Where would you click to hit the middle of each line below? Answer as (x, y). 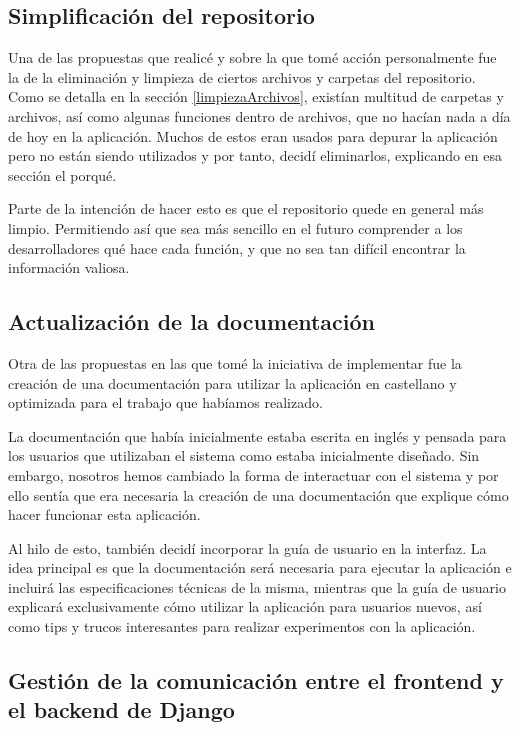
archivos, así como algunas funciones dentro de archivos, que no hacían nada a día (259, 115)
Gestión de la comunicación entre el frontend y (256, 680)
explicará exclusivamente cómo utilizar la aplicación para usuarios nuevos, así (245, 606)
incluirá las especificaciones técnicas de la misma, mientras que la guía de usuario (257, 586)
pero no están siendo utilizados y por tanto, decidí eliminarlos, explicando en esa (255, 155)
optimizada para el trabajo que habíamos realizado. (165, 402)
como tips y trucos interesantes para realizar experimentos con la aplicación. (242, 626)
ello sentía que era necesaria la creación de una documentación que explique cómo (258, 494)
